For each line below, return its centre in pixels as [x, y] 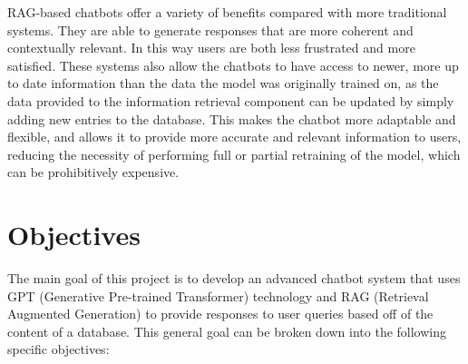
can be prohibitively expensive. [93, 172]
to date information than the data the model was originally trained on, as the [223, 83]
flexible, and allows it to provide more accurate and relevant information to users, [234, 137]
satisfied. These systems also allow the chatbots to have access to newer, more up [233, 65]
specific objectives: [58, 349]
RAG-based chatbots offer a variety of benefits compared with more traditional [227, 12]
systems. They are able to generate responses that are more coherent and [210, 30]
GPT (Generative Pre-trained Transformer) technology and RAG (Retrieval [218, 295]
